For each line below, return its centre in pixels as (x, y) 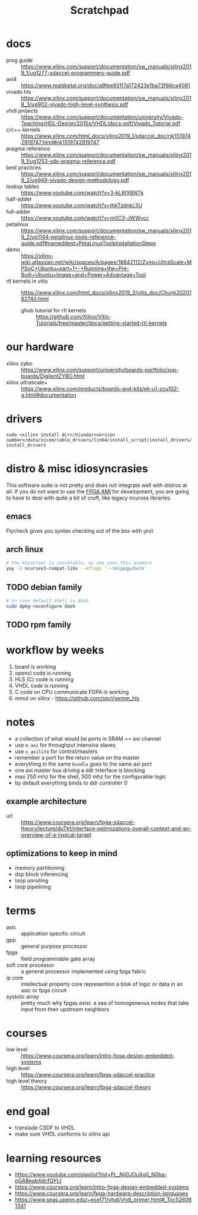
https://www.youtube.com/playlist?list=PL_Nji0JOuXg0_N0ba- (91, 1175)
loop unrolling (31, 880)
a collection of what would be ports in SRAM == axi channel (88, 738)
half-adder (19, 199)
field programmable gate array (58, 958)
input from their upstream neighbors (65, 1009)
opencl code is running (43, 673)
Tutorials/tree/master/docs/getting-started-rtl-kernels (101, 323)
